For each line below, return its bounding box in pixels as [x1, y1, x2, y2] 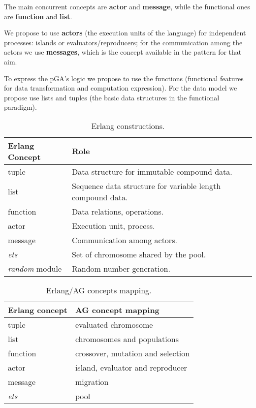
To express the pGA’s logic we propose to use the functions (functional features [4, 73, 244, 83]
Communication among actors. [71, 234, 177, 246]
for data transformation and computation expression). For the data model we [4, 83, 237, 93]
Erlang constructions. [91, 120, 165, 131]
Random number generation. [71, 262, 170, 274]
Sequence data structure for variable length [71, 180, 221, 191]
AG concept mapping [75, 304, 160, 315]
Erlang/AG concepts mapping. [46, 284, 152, 296]
